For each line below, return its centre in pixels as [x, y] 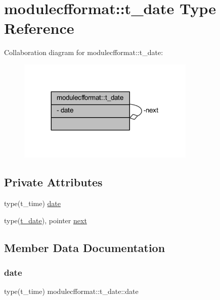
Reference [39, 28]
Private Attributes [53, 182]
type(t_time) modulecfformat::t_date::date [71, 291]
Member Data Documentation [85, 247]
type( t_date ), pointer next [46, 220]
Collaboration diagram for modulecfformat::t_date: [84, 52]
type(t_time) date [33, 203]
